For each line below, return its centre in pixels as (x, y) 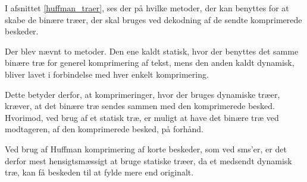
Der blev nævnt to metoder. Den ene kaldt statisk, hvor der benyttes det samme (152, 51)
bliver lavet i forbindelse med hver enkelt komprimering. (107, 74)
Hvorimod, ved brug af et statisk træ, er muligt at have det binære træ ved (142, 117)
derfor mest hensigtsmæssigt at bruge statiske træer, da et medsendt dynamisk (148, 160)
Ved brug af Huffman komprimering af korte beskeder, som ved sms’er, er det (146, 149)
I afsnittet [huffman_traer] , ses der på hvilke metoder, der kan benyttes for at (147, 8)
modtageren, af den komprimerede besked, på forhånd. (104, 129)
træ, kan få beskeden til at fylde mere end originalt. (99, 172)
